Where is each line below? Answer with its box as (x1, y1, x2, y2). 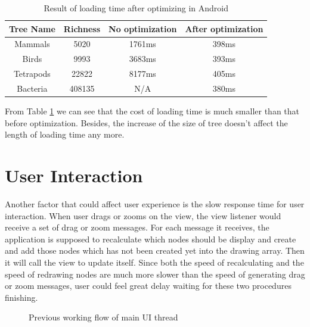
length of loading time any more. (5, 128, 125, 141)
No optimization (108, 22, 177, 35)
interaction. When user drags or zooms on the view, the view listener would (5, 209, 281, 222)
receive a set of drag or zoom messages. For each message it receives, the (5, 221, 269, 233)
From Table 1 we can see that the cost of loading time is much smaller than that (5, 105, 300, 117)
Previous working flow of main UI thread (29, 311, 178, 323)
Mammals (14, 38, 50, 50)
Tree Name (9, 22, 55, 35)
